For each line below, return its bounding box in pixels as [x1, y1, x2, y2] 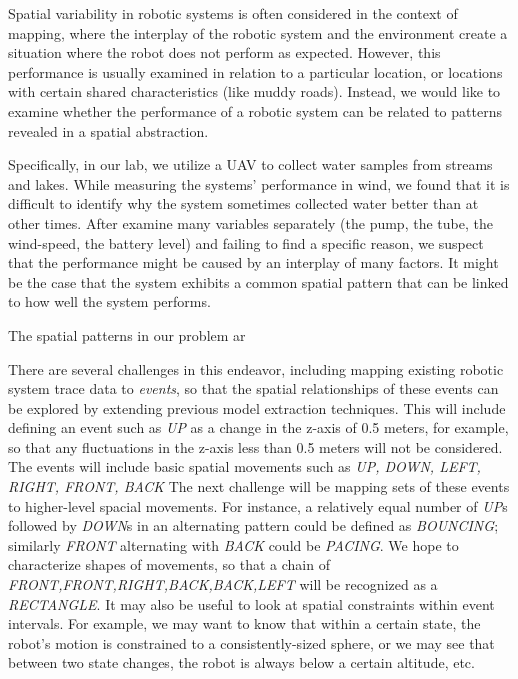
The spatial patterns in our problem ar [8, 324, 246, 345]
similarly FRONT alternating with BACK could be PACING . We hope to [8, 534, 459, 555]
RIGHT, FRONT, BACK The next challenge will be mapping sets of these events [8, 476, 510, 497]
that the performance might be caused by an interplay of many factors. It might [8, 252, 499, 273]
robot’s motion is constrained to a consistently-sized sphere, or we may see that [8, 632, 495, 653]
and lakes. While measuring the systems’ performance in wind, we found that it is [8, 173, 510, 194]
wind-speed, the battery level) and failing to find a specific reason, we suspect [8, 232, 484, 253]
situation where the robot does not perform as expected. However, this [8, 42, 441, 63]
